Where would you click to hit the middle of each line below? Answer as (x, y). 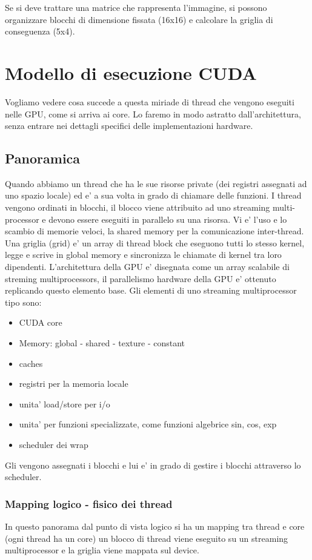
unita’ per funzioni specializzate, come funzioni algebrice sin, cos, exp (148, 424)
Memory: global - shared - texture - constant (102, 343)
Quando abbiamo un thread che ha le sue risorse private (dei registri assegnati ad (156, 183)
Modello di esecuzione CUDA (131, 72)
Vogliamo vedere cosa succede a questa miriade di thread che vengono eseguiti (150, 101)
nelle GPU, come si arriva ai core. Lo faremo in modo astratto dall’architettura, (153, 114)
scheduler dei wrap (54, 444)
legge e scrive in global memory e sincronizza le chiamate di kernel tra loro (143, 255)
